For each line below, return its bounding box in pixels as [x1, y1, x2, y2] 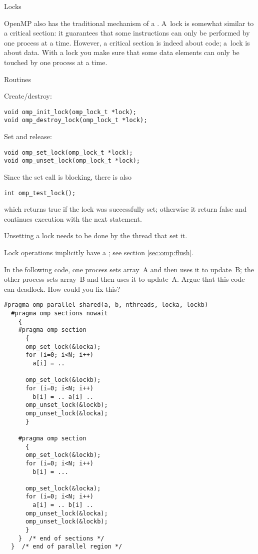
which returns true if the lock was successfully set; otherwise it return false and [4, 204, 246, 214]
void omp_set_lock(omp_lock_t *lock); [4, 149, 133, 156]
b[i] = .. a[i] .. [32, 393, 93, 400]
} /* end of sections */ [18, 534, 104, 542]
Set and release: [4, 131, 52, 142]
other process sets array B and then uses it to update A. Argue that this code [4, 274, 245, 284]
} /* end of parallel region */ [11, 543, 122, 550]
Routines [4, 74, 31, 84]
